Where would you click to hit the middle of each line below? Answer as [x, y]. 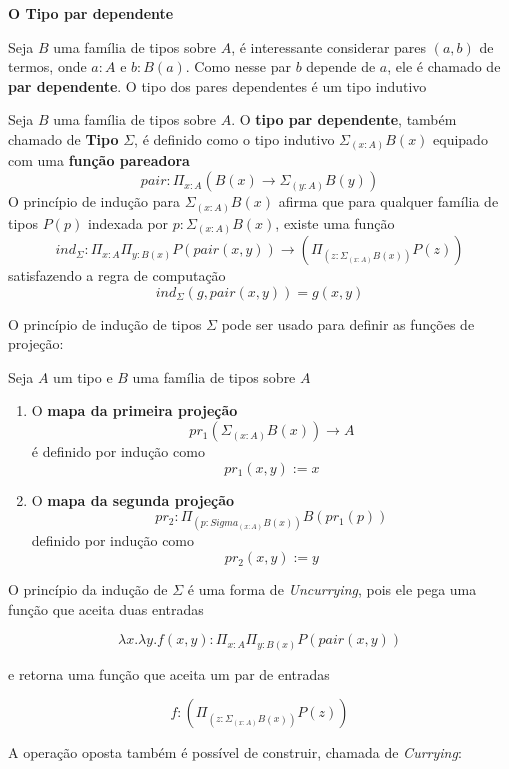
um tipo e [83, 376]
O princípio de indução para [94, 201]
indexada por [128, 222]
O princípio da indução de [88, 589]
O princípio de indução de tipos [105, 323]
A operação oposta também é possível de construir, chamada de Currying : [235, 752]
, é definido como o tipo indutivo [234, 138]
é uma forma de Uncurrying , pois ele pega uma [332, 589]
